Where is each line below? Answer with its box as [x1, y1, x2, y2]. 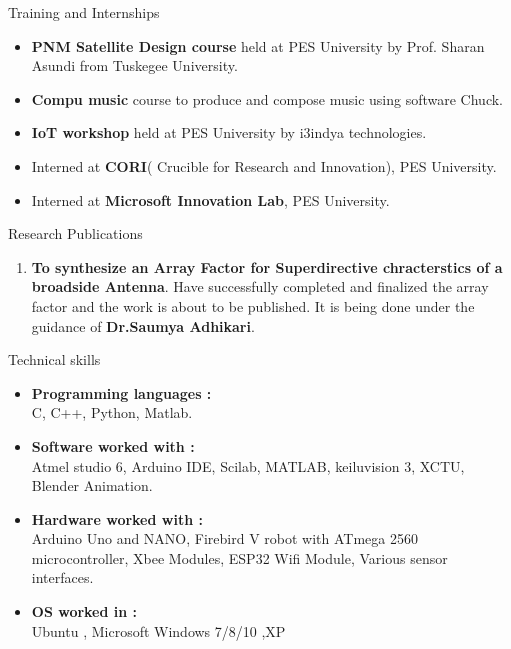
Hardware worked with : [31, 508, 203, 529]
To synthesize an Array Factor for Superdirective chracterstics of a [31, 256, 503, 277]
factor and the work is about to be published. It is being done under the [31, 295, 475, 316]
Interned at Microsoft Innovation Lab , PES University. [31, 189, 390, 210]
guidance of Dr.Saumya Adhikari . [31, 315, 255, 336]
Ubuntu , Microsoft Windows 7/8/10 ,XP [31, 620, 286, 641]
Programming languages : [31, 382, 212, 403]
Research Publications [8, 223, 143, 244]
